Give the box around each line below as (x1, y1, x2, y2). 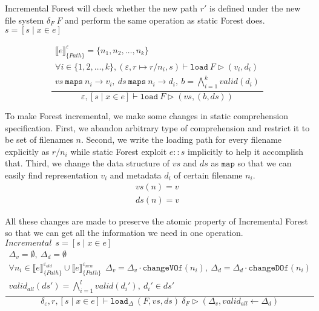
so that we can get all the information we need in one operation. (5, 226, 243, 239)
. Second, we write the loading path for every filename (81, 133, 282, 146)
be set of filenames (5, 133, 73, 146)
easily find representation (5, 168, 98, 181)
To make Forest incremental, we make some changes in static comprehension (5, 109, 289, 122)
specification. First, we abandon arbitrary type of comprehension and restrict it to (5, 121, 310, 134)
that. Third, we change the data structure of (5, 157, 170, 169)
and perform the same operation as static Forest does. (65, 13, 265, 26)
